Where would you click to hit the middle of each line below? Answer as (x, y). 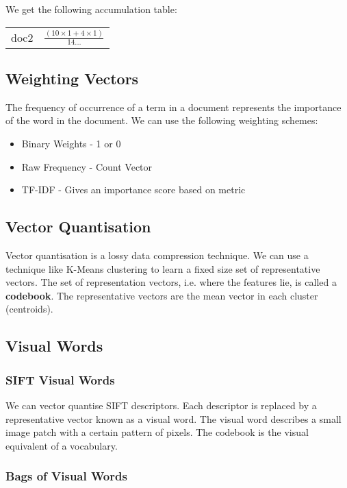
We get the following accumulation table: (91, 9)
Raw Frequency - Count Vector (87, 166)
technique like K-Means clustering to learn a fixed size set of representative (163, 268)
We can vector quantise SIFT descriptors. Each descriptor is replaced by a (161, 405)
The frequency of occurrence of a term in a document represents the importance (173, 107)
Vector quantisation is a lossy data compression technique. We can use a (157, 255)
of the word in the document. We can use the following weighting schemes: (162, 120)
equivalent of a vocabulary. (62, 445)
